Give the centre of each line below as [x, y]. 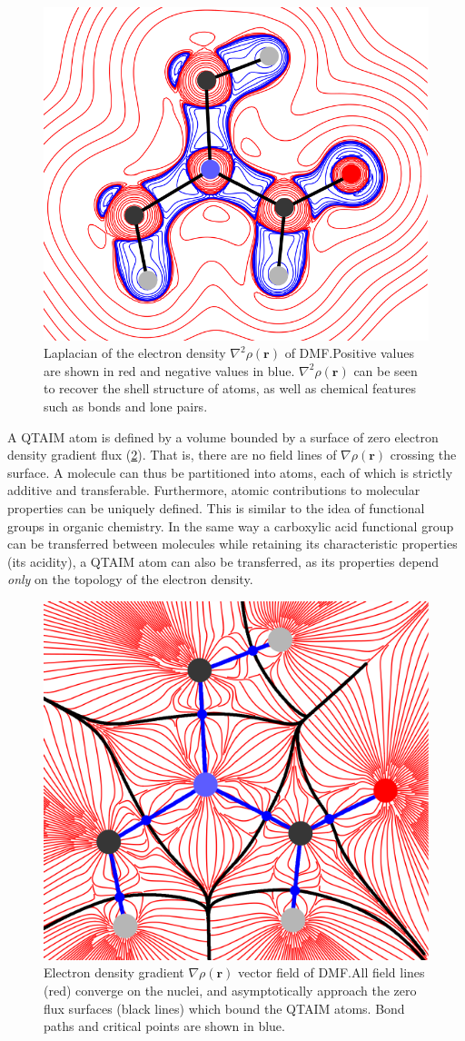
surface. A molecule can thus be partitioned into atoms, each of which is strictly [230, 472]
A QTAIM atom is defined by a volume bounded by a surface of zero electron [223, 436]
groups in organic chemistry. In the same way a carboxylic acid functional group [231, 525]
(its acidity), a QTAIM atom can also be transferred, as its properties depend [223, 561]
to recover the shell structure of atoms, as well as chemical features [230, 388]
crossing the [423, 455]
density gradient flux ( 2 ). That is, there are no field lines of [172, 455]
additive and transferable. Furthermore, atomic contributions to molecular [214, 490]
